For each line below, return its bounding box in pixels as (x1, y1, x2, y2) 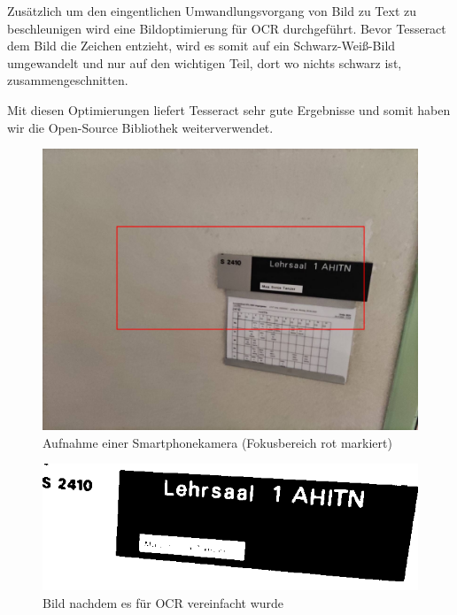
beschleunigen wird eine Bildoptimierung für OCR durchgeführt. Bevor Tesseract (7, 19, 446, 37)
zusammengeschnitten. (7, 71, 128, 89)
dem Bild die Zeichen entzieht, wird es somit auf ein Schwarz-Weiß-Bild (7, 36, 396, 55)
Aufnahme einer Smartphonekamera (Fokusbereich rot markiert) (43, 433, 392, 451)
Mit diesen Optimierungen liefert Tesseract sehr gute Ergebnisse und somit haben (7, 100, 451, 119)
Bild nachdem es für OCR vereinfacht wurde (43, 594, 284, 612)
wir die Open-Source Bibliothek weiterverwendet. (7, 118, 274, 136)
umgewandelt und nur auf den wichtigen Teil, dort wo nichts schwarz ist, (7, 53, 402, 72)
